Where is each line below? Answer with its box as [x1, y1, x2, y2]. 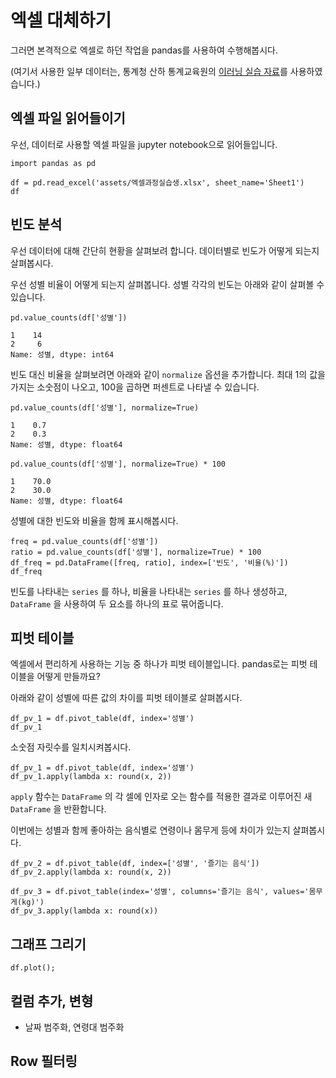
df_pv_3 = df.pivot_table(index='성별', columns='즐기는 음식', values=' [10, 887, 310, 897]
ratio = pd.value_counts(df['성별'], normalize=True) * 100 [10, 547, 262, 557]
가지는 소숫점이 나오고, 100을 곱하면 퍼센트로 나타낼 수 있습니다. [10, 381, 260, 393]
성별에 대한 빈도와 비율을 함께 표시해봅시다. [10, 514, 179, 526]
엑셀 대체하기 [10, 9, 112, 32]
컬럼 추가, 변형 [10, 992, 94, 1010]
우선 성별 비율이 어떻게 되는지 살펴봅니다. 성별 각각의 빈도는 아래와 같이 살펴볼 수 [10, 278, 325, 290]
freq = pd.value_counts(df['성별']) [10, 536, 159, 546]
